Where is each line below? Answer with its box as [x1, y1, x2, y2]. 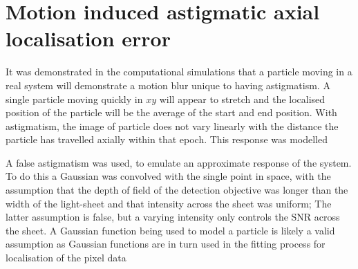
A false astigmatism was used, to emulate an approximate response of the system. [6, 155, 352, 169]
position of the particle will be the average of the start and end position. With [6, 105, 337, 120]
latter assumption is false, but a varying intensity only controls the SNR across [6, 210, 340, 224]
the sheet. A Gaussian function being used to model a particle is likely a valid [6, 223, 335, 237]
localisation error [6, 24, 171, 53]
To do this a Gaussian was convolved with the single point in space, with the [6, 169, 331, 183]
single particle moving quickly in [6, 91, 143, 106]
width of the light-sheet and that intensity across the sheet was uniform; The [6, 196, 332, 210]
